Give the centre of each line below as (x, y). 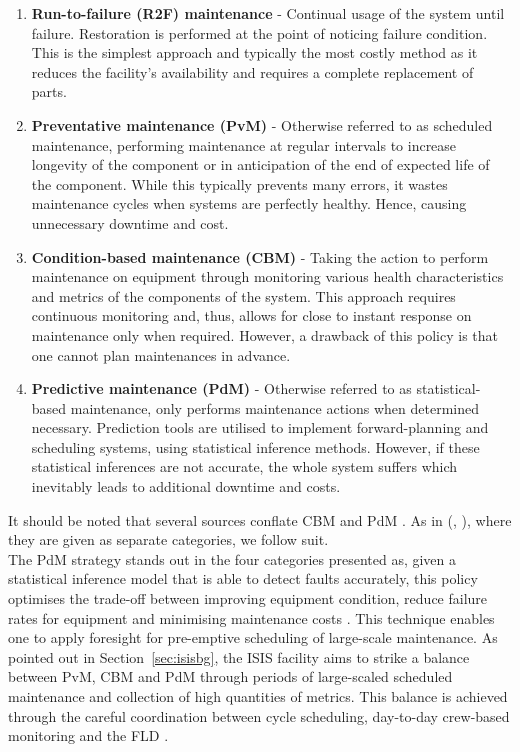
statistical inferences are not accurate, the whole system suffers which (244, 466)
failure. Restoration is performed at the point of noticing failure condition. (259, 32)
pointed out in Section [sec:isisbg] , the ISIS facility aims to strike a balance (239, 656)
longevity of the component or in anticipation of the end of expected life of (260, 164)
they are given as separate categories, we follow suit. (168, 539)
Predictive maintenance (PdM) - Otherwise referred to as (221, 388)
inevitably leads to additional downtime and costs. (186, 486)
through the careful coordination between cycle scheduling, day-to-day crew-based (259, 715)
